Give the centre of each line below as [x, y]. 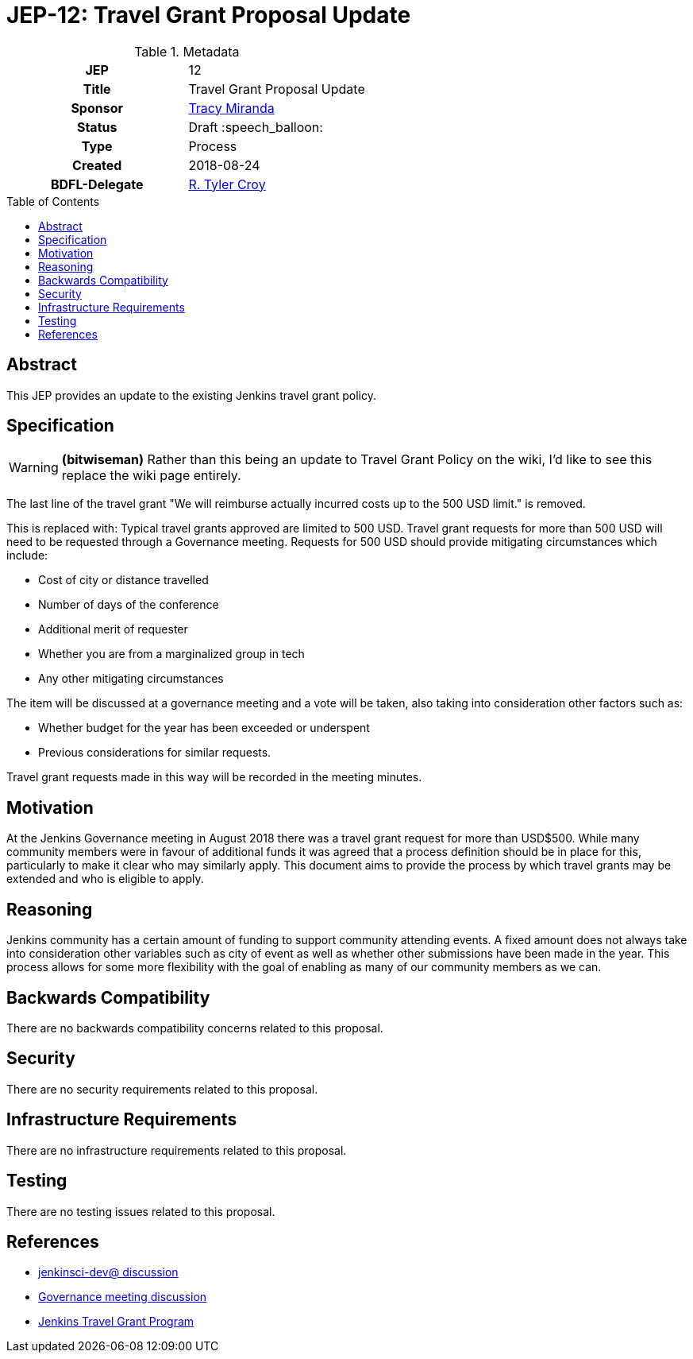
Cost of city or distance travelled [123, 580]
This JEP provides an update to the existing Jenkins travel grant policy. [191, 395]
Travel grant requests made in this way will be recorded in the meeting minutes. [214, 777]
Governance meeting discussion [123, 1297]
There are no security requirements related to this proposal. [162, 1089]
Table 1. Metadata [187, 51]
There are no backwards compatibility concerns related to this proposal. [195, 1028]
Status [97, 127]
